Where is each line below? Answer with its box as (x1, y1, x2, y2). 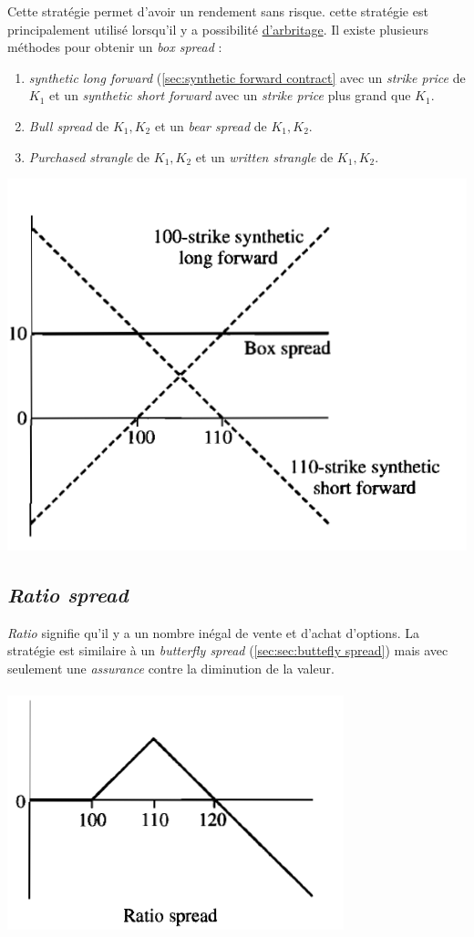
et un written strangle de (195, 147, 334, 166)
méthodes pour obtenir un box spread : (7, 37, 222, 57)
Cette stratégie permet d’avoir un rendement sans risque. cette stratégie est (7, 2, 428, 20)
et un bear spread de (154, 116, 267, 135)
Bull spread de (28, 116, 109, 135)
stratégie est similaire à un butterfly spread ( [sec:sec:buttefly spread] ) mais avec (7, 641, 448, 660)
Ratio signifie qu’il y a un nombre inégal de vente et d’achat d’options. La (7, 623, 419, 642)
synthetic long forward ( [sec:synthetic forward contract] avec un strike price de (28, 67, 466, 87)
